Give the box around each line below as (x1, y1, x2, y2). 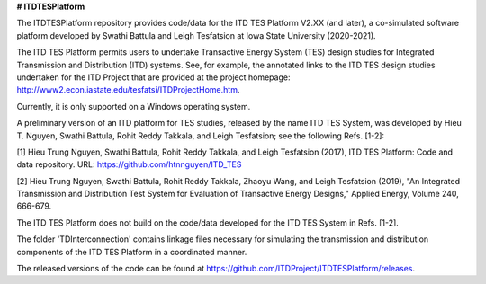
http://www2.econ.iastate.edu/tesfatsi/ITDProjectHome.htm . (16, 84, 240, 95)
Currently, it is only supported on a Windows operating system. (16, 101, 251, 111)
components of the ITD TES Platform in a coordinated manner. (16, 246, 247, 257)
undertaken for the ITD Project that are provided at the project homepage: (16, 72, 291, 83)
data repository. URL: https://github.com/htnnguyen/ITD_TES (16, 159, 242, 170)
